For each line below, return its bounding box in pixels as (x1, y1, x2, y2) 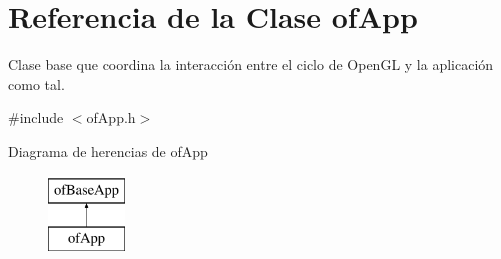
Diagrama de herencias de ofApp (8, 140, 208, 161)
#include (8, 107, 64, 128)
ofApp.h (86, 107, 136, 128)
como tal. (8, 73, 65, 94)
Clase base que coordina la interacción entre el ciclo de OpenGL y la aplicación (8, 54, 494, 75)
